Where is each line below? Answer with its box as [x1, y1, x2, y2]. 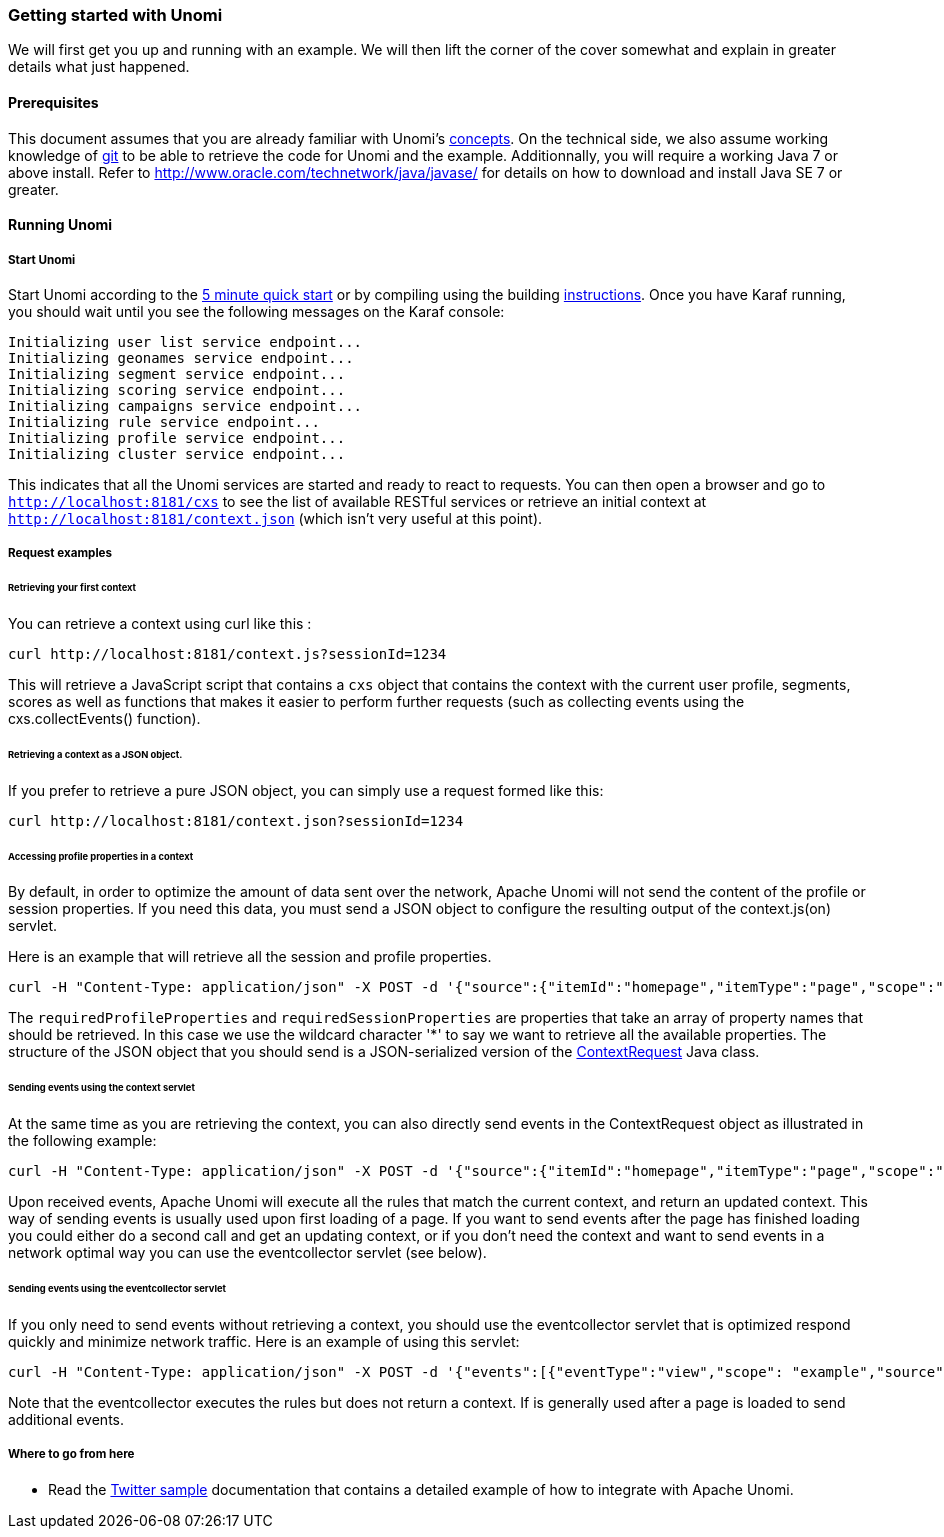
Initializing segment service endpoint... [8, 365, 346, 382]
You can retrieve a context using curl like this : [8, 615, 312, 633]
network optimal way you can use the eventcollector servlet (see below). [8, 1244, 487, 1262]
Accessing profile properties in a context [8, 850, 194, 862]
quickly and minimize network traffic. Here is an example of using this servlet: [8, 1332, 520, 1350]
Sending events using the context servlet [8, 1082, 195, 1094]
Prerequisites [8, 93, 99, 111]
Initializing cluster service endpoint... [8, 445, 346, 462]
